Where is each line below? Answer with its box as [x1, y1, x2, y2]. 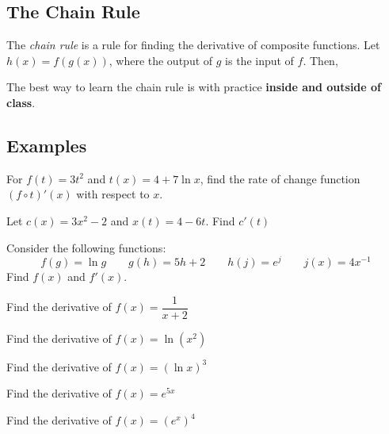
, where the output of [109, 52, 213, 68]
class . [6, 94, 36, 110]
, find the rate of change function [200, 170, 360, 186]
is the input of [225, 52, 294, 68]
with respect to [76, 186, 150, 202]
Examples [6, 133, 87, 157]
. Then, [303, 52, 338, 68]
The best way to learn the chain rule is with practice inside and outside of [6, 79, 382, 95]
